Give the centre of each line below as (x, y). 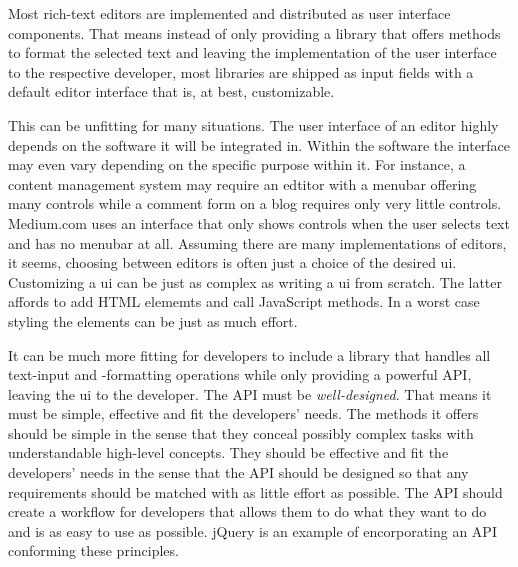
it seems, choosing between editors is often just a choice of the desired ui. (232, 262)
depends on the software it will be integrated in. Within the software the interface (259, 144)
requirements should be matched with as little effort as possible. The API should (255, 491)
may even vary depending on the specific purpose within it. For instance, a (237, 164)
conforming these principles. (93, 550)
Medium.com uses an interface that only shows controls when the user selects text (259, 222)
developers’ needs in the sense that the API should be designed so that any (238, 472)
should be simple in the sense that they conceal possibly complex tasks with (241, 432)
